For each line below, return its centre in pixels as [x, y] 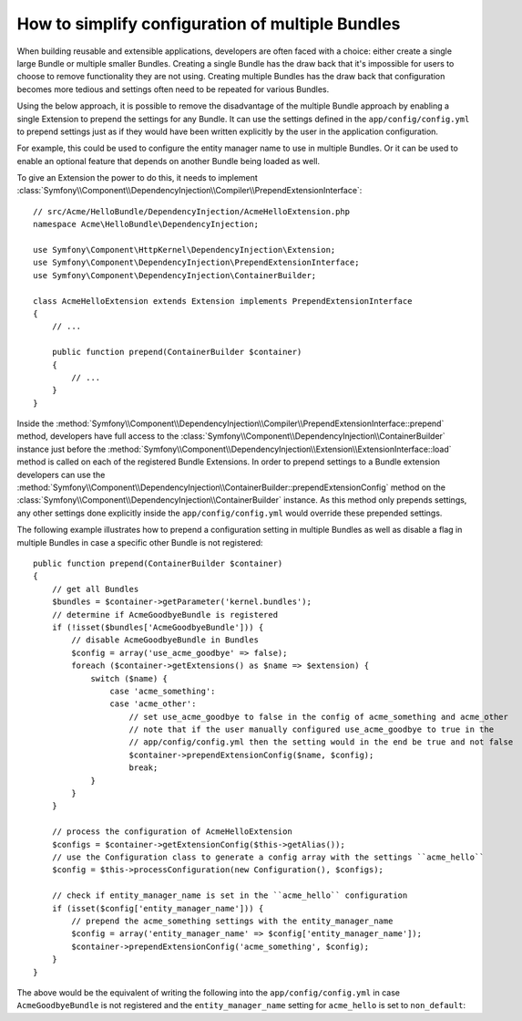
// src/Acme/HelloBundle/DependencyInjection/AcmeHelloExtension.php [192, 211]
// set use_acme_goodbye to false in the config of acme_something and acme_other [319, 717]
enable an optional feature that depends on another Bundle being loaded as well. [169, 161]
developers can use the [61, 474]
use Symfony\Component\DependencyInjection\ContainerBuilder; [175, 275]
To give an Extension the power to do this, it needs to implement [138, 178]
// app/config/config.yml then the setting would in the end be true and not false [321, 742]
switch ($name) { [129, 678]
